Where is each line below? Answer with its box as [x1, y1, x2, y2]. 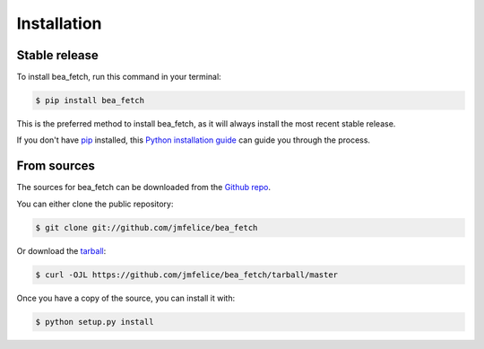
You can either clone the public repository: [16, 198, 174, 209]
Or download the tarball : [16, 245, 107, 256]
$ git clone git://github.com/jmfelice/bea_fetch [35, 222, 258, 232]
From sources [16, 158, 96, 174]
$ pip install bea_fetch [35, 95, 145, 106]
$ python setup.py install [35, 317, 154, 327]
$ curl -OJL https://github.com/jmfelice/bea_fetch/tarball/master [35, 269, 339, 280]
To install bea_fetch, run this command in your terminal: [16, 72, 221, 83]
